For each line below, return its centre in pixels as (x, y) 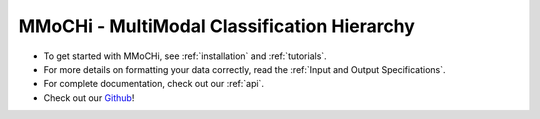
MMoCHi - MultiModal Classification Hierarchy (216, 26)
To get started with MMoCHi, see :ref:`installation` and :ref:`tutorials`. (185, 56)
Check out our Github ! (89, 97)
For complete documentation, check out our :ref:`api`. (154, 84)
